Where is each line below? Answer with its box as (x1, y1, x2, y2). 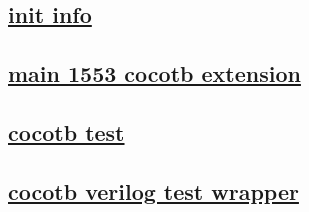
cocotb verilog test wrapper (8, 175, 299, 206)
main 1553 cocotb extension (8, 58, 301, 89)
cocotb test (8, 116, 125, 147)
